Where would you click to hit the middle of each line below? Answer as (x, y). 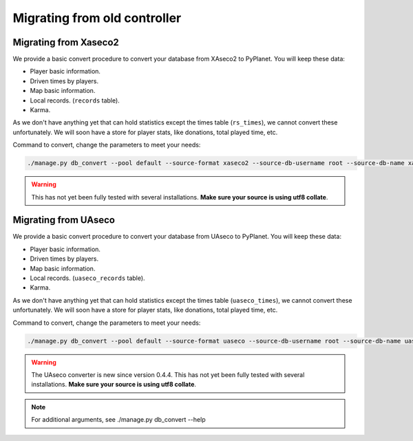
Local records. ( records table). (75, 100)
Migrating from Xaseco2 (66, 42)
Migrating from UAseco (64, 220)
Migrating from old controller (97, 18)
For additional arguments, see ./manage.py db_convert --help (118, 420)
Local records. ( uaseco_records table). (87, 278)
